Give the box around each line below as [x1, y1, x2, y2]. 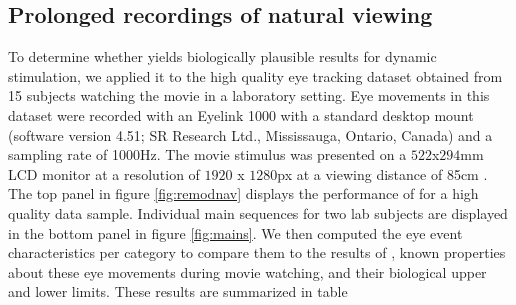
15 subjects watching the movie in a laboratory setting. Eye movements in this [8, 85, 490, 106]
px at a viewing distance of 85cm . [277, 163, 488, 184]
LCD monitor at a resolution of [8, 163, 200, 184]
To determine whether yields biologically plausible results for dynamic [8, 46, 437, 67]
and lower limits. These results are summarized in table [8, 281, 348, 302]
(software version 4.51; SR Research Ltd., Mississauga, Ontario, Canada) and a [8, 124, 493, 145]
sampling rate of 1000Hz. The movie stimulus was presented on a [8, 144, 407, 165]
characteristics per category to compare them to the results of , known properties [8, 242, 506, 263]
